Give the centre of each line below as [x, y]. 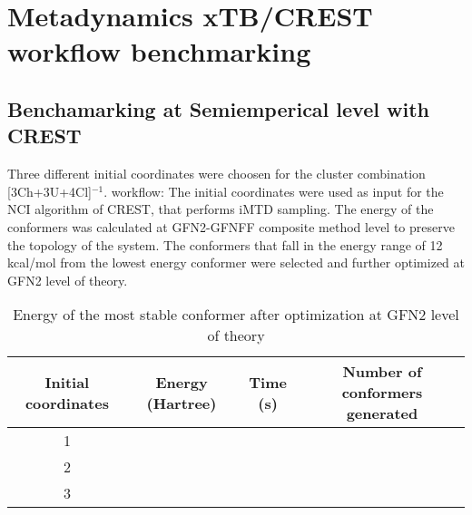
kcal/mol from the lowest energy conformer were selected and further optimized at [236, 262]
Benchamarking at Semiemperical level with [218, 108]
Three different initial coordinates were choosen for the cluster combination [216, 174]
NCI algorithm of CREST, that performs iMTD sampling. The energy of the [221, 209]
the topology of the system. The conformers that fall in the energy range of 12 [225, 244]
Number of [382, 372]
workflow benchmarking [159, 51]
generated [382, 413]
